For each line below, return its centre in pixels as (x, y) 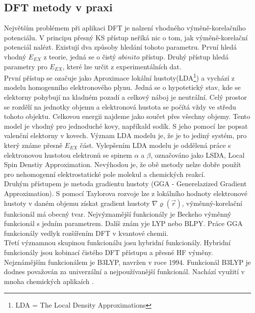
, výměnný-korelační (212, 203)
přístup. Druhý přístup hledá (185, 56)
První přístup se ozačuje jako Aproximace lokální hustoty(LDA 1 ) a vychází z (119, 77)
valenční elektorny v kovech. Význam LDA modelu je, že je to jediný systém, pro (125, 135)
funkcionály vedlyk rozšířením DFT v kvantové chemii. (86, 233)
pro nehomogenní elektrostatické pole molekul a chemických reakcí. (105, 174)
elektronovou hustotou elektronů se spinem (68, 155)
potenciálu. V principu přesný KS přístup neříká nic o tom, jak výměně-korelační (126, 37)
